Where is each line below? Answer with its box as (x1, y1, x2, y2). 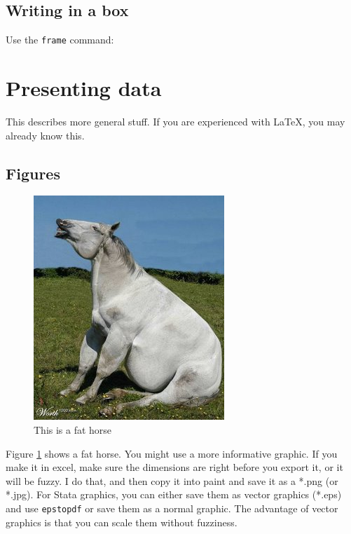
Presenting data (6, 74, 162, 102)
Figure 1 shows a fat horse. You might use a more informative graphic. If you (6, 446, 338, 460)
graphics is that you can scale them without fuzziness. (6, 514, 238, 529)
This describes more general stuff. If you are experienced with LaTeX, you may (6, 114, 345, 128)
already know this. (6, 128, 85, 142)
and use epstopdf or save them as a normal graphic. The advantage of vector (6, 500, 338, 515)
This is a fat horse (34, 422, 112, 437)
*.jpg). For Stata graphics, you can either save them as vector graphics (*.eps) (6, 487, 342, 502)
